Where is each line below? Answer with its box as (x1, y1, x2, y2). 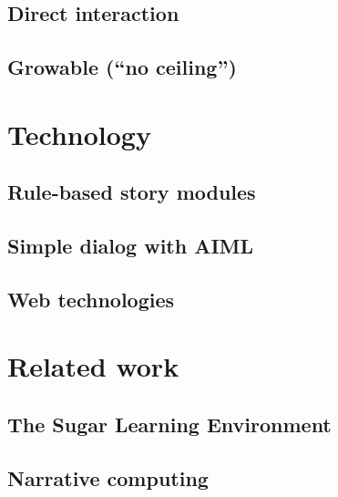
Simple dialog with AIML (7, 232, 254, 260)
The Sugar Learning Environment (7, 410, 332, 439)
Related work (7, 347, 179, 385)
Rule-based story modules (7, 178, 256, 206)
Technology (7, 115, 151, 152)
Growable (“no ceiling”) (7, 53, 237, 81)
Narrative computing (7, 463, 209, 492)
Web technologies (7, 285, 175, 313)
